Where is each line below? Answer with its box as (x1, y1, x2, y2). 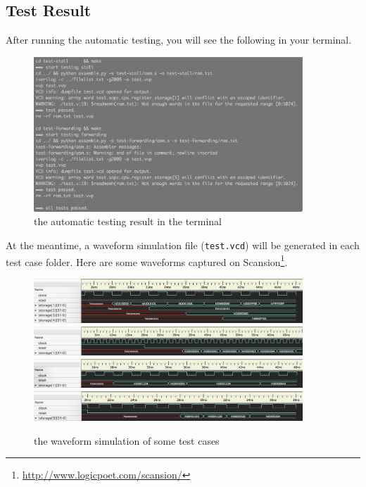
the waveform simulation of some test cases (34, 433, 220, 448)
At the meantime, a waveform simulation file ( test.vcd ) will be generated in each (6, 237, 360, 252)
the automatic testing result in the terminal (34, 214, 222, 229)
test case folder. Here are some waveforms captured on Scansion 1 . (6, 252, 288, 269)
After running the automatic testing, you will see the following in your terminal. (6, 32, 352, 47)
